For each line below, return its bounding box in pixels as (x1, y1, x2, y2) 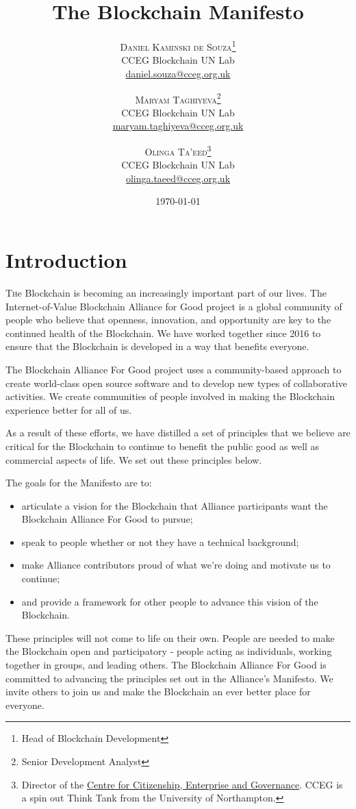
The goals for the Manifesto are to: (5, 475, 152, 490)
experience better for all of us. (5, 402, 132, 416)
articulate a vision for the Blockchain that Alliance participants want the (21, 498, 328, 512)
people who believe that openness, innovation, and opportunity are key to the (5, 312, 331, 327)
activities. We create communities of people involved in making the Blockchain (5, 389, 335, 403)
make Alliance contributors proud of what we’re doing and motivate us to (21, 558, 331, 572)
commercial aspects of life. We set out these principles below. (5, 452, 262, 466)
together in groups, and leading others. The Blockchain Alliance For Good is (5, 658, 327, 672)
